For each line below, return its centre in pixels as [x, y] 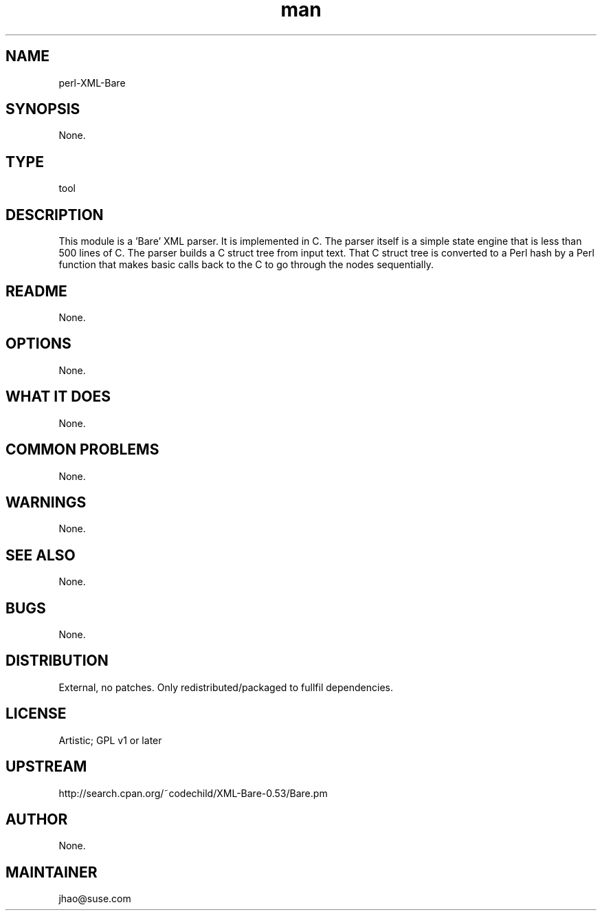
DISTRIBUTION [57, 661]
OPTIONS [38, 344]
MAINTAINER [52, 872]
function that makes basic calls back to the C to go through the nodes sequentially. [246, 265]
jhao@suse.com [95, 899]
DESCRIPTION [55, 215]
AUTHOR [37, 819]
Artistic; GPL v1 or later [110, 740]
